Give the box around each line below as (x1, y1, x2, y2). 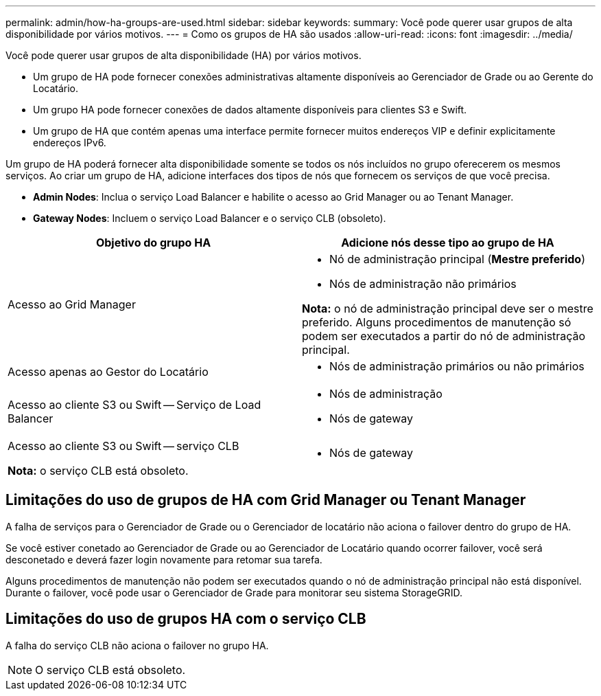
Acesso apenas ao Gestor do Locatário (8, 365, 209, 379)
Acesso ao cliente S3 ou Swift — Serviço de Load (8, 398, 261, 412)
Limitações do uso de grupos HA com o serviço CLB (5, 610, 366, 628)
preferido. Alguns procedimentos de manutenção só (302, 315, 571, 329)
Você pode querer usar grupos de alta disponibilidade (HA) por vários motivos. (5, 49, 362, 61)
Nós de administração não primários (329, 277, 517, 291)
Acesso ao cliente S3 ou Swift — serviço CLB (8, 439, 239, 453)
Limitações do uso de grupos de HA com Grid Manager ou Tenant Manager (5, 491, 526, 509)
